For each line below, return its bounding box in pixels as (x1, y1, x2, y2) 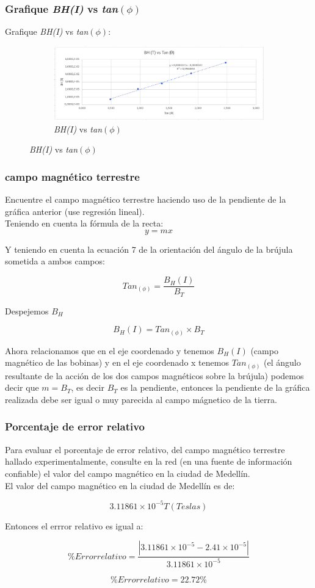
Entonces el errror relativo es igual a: (5, 519, 143, 532)
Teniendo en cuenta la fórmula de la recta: (5, 217, 164, 230)
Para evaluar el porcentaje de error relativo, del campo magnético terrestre (5, 443, 285, 456)
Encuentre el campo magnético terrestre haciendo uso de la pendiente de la (5, 193, 286, 206)
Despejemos (5, 304, 49, 317)
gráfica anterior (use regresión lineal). (5, 205, 145, 217)
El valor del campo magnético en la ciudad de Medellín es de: (5, 479, 235, 492)
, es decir (71, 381, 104, 394)
